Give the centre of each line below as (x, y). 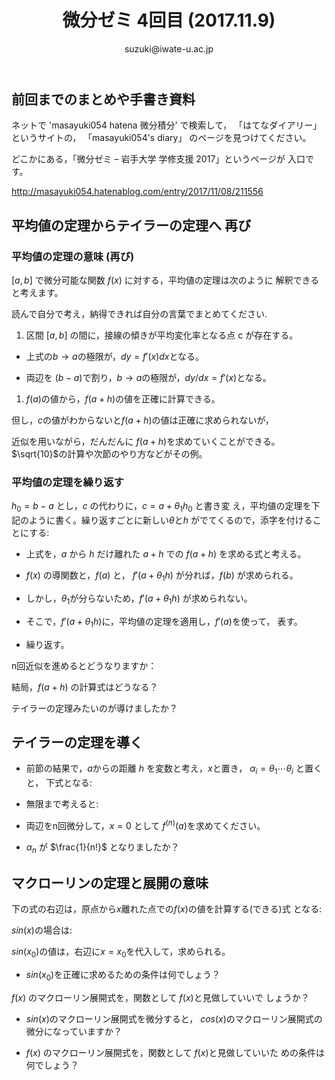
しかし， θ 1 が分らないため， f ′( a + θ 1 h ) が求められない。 (139, 599)
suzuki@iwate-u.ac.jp (169, 48)
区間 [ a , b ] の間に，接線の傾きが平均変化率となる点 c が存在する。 (162, 335)
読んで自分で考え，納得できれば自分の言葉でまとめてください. (139, 314)
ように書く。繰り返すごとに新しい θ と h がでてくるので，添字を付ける (170, 520)
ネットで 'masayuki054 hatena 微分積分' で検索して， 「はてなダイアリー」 (167, 125)
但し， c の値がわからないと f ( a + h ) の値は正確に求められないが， (142, 420)
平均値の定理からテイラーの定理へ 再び (131, 225)
